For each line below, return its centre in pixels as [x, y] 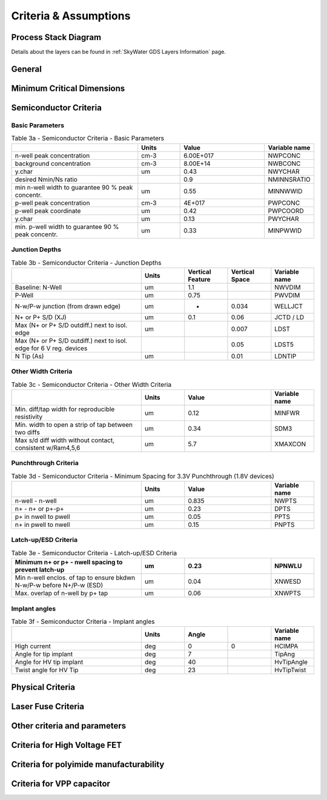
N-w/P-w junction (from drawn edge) [68, 306]
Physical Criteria [43, 687]
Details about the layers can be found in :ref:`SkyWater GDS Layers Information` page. [119, 52]
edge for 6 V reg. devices [51, 348]
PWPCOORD [286, 211]
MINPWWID [285, 230]
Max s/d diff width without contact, [65, 440]
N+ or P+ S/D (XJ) [41, 317]
